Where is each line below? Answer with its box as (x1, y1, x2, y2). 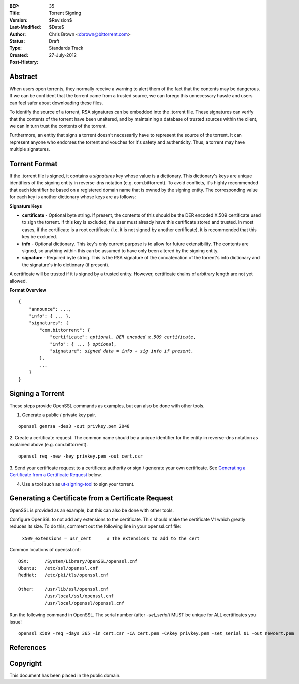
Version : (9, 17, 28, 23)
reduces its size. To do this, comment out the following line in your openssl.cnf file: (9, 523, 181, 529)
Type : (9, 45, 22, 51)
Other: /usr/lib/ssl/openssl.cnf (18, 586, 109, 592)
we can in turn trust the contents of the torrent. (9, 123, 107, 129)
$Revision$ (49, 17, 72, 23)
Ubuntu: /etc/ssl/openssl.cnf (18, 565, 98, 571)
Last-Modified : (9, 24, 41, 30)
